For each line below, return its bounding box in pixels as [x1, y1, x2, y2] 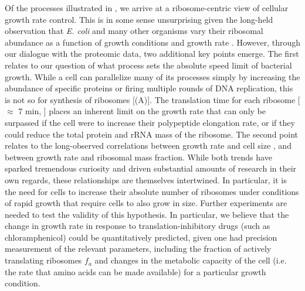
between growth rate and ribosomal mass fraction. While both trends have [5, 150, 272, 163]
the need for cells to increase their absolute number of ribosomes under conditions [5, 185, 299, 197]
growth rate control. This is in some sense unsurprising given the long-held [5, 13, 273, 25]
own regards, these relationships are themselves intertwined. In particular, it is [5, 173, 287, 186]
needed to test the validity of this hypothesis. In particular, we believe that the [5, 208, 289, 220]
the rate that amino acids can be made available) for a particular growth [5, 265, 266, 278]
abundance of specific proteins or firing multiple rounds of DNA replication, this [5, 82, 293, 94]
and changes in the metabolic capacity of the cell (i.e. [94, 254, 287, 266]
